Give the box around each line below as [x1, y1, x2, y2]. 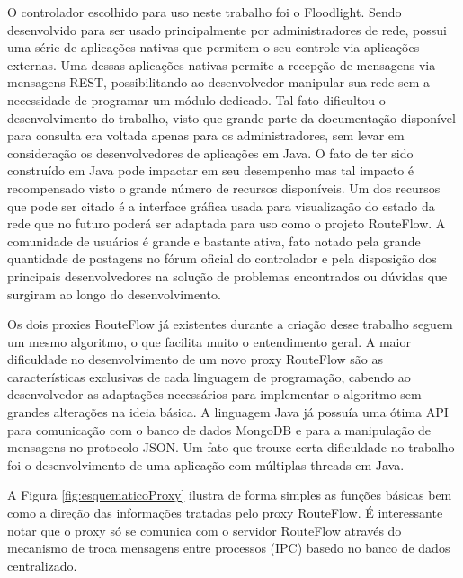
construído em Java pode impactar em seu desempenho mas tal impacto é [7, 161, 414, 180]
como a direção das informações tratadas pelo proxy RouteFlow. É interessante [7, 503, 443, 522]
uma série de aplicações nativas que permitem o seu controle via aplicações [7, 38, 420, 57]
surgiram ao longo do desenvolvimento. [7, 284, 221, 303]
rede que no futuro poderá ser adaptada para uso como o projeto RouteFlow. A [7, 214, 446, 233]
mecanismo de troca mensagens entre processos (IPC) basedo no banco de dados [7, 538, 450, 557]
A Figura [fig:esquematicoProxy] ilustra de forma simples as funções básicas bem [7, 485, 452, 504]
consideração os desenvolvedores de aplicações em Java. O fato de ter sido [7, 143, 414, 162]
